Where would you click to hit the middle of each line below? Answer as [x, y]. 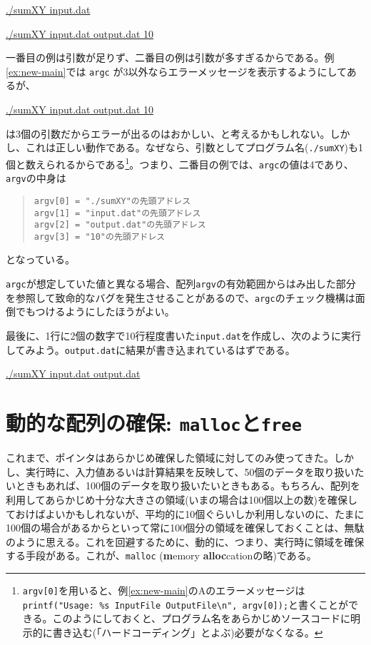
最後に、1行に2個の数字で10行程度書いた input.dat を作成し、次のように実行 [184, 335]
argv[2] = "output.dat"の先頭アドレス [120, 225]
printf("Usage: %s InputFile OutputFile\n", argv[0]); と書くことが [185, 604]
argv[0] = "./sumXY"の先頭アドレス [112, 201]
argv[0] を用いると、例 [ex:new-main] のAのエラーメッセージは [164, 590]
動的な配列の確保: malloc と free [154, 423]
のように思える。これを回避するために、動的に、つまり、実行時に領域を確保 [185, 541]
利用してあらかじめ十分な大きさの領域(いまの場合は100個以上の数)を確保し [182, 499]
